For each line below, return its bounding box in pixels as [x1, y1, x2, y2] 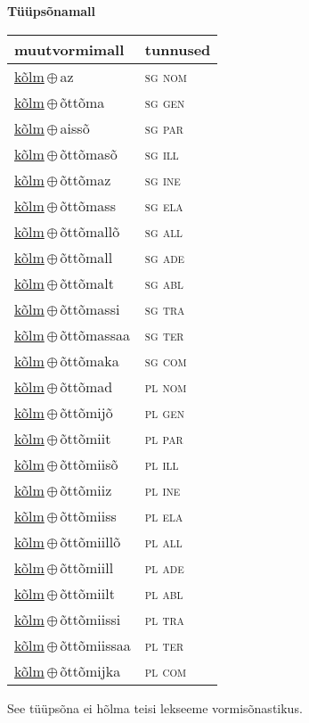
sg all [144, 220, 183, 242]
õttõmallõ [60, 220, 120, 242]
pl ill [144, 453, 179, 474]
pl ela [144, 505, 183, 526]
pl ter [144, 634, 184, 655]
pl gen [144, 401, 184, 423]
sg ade [144, 246, 185, 267]
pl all [144, 530, 183, 552]
